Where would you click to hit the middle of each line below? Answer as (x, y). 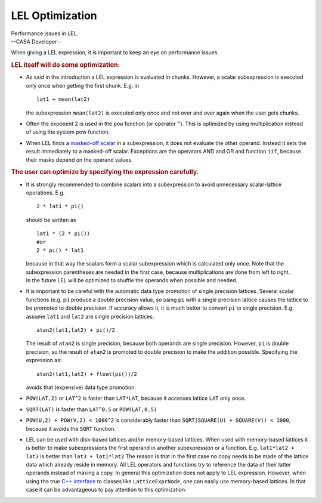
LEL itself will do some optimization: (66, 65)
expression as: (44, 360)
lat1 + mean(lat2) (64, 99)
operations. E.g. (45, 192)
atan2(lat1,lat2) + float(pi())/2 (87, 374)
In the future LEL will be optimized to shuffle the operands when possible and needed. (132, 280)
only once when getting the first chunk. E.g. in (83, 85)
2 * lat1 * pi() (60, 206)
